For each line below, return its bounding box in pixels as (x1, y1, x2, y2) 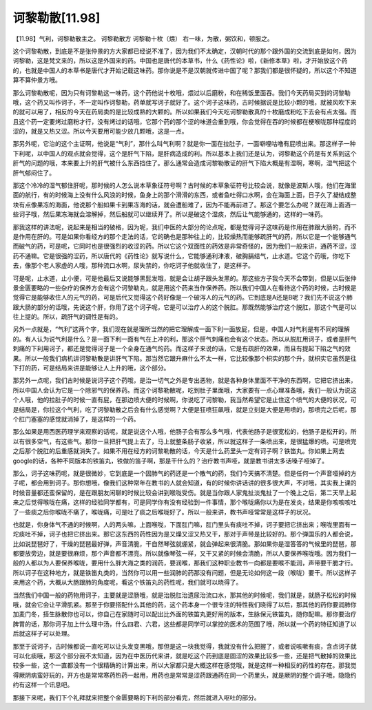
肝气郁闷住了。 (12, 169, 55, 177)
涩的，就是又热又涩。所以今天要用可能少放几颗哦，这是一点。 (12, 127, 188, 136)
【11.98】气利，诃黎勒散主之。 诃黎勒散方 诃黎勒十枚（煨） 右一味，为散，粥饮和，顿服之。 (12, 34, 273, 43)
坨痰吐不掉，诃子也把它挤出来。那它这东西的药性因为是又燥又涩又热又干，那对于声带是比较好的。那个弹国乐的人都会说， (12, 530, 357, 539)
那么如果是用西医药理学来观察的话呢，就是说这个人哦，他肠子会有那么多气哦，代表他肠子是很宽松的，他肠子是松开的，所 (12, 428, 357, 436)
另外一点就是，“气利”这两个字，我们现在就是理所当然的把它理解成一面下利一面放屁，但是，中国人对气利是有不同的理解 (12, 325, 351, 333)
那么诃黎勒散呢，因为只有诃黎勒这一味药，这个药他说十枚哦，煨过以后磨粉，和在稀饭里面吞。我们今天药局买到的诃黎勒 (12, 88, 351, 96)
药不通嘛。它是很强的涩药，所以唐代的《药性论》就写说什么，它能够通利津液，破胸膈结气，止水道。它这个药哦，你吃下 (12, 251, 351, 260)
